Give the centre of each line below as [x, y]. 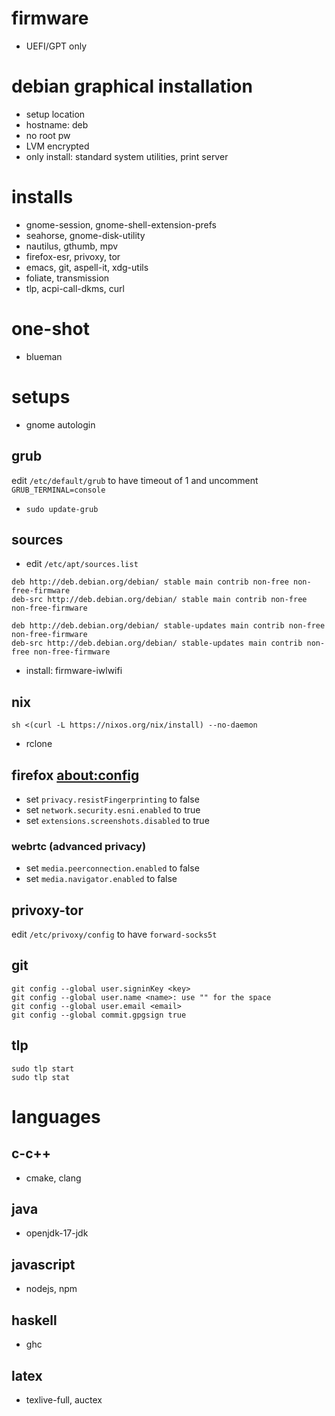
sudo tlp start [43, 1068]
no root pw [48, 135]
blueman [44, 356]
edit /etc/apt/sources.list [82, 564]
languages [56, 1116]
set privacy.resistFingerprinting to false [112, 799]
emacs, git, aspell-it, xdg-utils [87, 267]
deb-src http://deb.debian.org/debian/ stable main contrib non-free [159, 600]
